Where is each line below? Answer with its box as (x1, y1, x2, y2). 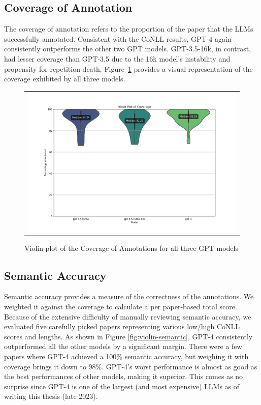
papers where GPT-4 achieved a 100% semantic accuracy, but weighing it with (4, 351, 249, 362)
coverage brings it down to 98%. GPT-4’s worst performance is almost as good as (4, 361, 257, 371)
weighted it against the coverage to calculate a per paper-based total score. (4, 301, 237, 312)
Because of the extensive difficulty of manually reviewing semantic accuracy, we (4, 311, 251, 322)
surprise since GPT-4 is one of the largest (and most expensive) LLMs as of (4, 381, 240, 391)
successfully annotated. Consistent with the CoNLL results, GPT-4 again (4, 33, 232, 44)
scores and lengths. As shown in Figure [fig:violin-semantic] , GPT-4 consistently (4, 331, 253, 341)
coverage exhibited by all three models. (4, 73, 125, 84)
